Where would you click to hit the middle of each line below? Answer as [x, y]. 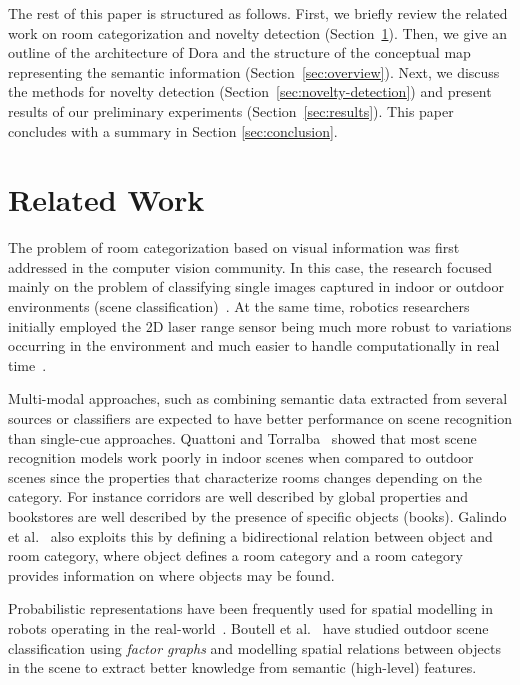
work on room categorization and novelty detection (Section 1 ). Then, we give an [258, 32]
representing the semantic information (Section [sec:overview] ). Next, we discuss [254, 71]
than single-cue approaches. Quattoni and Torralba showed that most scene [242, 437]
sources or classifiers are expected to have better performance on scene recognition [260, 418]
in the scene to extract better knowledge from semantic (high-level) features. [242, 667]
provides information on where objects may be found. [171, 574]
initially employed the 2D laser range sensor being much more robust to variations [260, 325]
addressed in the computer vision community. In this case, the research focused [250, 266]
